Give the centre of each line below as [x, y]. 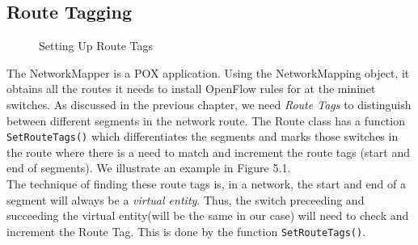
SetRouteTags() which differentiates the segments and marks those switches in [203, 136]
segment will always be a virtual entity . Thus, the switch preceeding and [186, 199]
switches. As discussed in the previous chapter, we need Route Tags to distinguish [209, 104]
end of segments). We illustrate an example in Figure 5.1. [149, 168]
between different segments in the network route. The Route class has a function [206, 120]
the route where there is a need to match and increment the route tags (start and [208, 152]
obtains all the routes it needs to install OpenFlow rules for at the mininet [191, 89]
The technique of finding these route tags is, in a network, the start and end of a [206, 184]
